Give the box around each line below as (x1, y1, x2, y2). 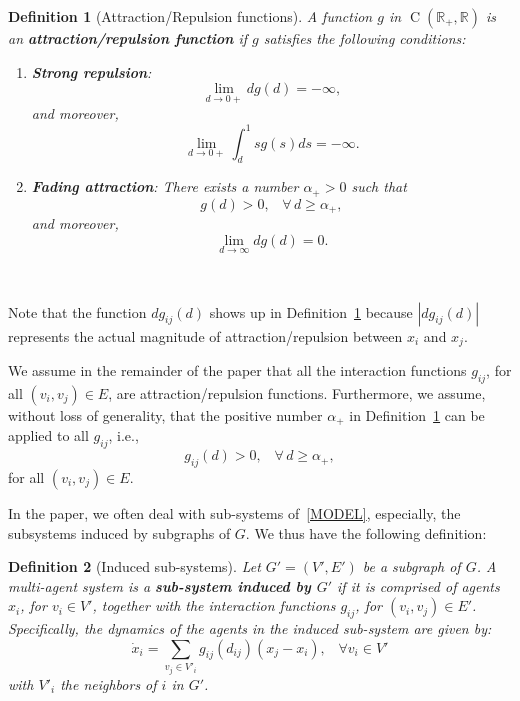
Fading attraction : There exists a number (31, 176, 299, 197)
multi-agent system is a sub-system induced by (8, 575, 311, 596)
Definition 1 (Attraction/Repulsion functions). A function (8, 6, 373, 26)
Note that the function (8, 301, 147, 322)
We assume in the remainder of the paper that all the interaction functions (8, 360, 467, 381)
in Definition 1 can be (349, 404, 485, 425)
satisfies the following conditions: (263, 28, 466, 48)
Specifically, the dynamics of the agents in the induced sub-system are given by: (8, 618, 492, 639)
